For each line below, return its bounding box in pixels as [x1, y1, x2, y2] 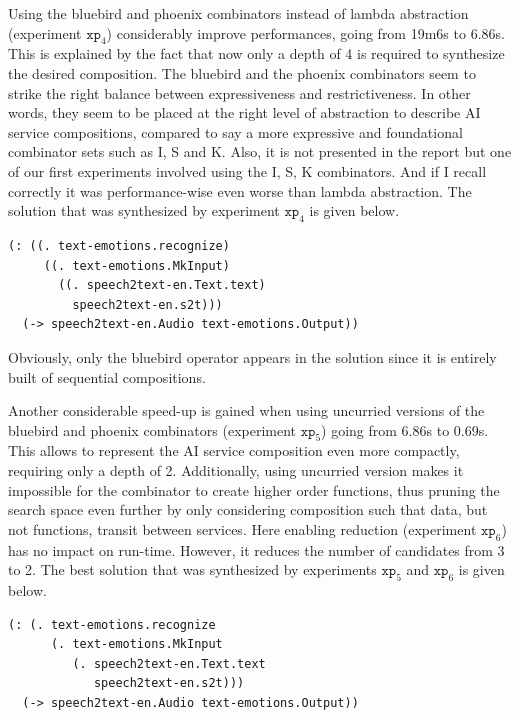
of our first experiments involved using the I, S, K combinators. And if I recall [8, 160, 487, 181]
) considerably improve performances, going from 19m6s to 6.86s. [106, 22, 505, 43]
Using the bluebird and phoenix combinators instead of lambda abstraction [8, 3, 469, 23]
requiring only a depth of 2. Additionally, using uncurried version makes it [8, 460, 464, 481]
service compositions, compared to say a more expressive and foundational [8, 121, 463, 142]
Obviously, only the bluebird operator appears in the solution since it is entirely [8, 346, 497, 367]
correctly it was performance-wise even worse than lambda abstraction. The [8, 180, 472, 201]
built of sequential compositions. [8, 366, 206, 387]
